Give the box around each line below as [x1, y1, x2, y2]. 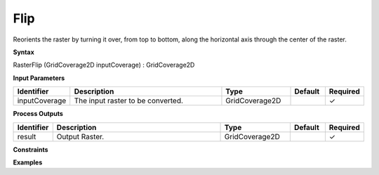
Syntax [13, 48, 34, 56]
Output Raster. [56, 131, 105, 141]
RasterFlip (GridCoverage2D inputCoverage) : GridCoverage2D [13, 60, 195, 70]
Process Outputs [13, 110, 63, 118]
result [17, 131, 36, 141]
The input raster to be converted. [74, 96, 184, 105]
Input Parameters [13, 74, 65, 82]
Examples [13, 158, 43, 167]
